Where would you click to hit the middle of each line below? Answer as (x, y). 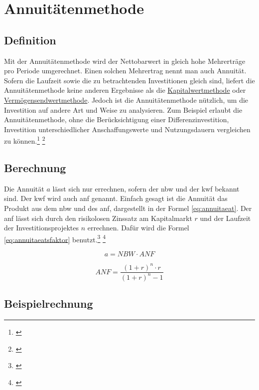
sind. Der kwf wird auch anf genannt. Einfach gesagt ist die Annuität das (116, 198)
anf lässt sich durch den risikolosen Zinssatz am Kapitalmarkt (98, 218)
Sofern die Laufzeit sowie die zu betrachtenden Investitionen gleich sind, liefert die (129, 80)
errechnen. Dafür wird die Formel (138, 228)
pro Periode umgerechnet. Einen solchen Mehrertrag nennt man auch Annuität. (125, 71)
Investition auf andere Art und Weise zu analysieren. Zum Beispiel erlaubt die (123, 109)
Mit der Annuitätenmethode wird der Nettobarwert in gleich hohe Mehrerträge (125, 61)
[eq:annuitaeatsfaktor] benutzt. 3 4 (55, 238)
